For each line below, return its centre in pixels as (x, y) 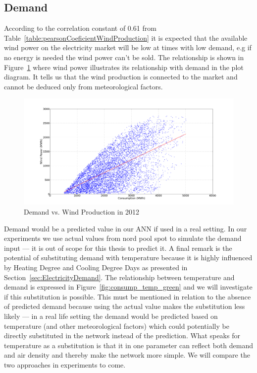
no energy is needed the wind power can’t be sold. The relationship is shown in (124, 57)
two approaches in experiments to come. (65, 364)
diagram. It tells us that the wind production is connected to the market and (121, 77)
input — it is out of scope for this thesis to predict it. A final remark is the (118, 248)
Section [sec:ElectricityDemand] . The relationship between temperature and (119, 277)
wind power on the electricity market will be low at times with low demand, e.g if (128, 47)
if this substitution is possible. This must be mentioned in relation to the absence (128, 296)
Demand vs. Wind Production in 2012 (82, 212)
